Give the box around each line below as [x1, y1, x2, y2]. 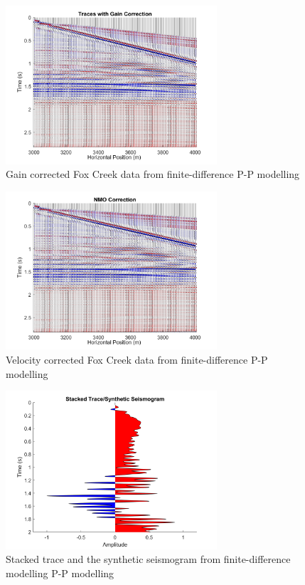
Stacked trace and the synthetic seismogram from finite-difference [6, 552, 291, 566]
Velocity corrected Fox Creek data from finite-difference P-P [6, 352, 268, 367]
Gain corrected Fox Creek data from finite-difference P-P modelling [6, 167, 300, 181]
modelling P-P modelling [6, 565, 114, 580]
